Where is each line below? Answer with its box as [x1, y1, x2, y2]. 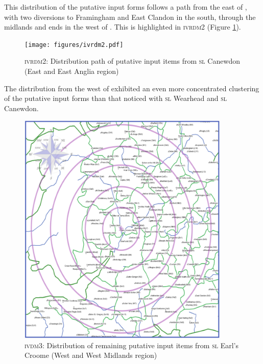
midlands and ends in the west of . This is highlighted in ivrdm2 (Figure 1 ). [4, 21, 241, 32]
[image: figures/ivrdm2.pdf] [25, 41, 124, 48]
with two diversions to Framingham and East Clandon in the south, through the [4, 11, 256, 22]
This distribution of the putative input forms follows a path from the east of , [4, 2, 247, 12]
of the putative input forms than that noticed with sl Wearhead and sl [4, 93, 227, 103]
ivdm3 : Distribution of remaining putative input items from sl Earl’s [25, 340, 238, 350]
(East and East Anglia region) [25, 66, 119, 76]
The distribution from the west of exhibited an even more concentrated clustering [4, 83, 259, 93]
